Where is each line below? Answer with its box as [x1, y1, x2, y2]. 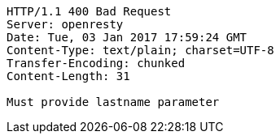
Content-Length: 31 [7, 70, 130, 83]
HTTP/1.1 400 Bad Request [7, 5, 172, 18]
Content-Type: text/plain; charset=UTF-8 [7, 44, 274, 57]
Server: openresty [7, 18, 124, 31]
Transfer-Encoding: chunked [7, 57, 186, 70]
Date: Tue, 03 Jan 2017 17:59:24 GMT [7, 31, 247, 44]
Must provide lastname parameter [7, 95, 220, 108]
